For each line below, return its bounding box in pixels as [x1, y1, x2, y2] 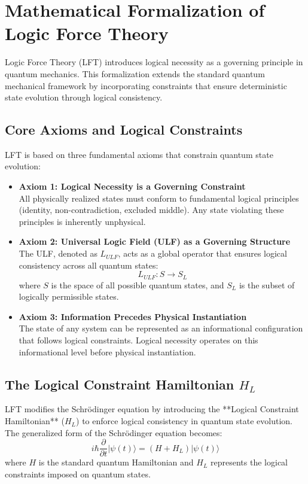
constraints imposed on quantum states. [5, 467, 151, 480]
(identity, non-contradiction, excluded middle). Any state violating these [19, 203, 284, 216]
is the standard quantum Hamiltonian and [38, 456, 194, 468]
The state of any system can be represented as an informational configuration [19, 322, 303, 334]
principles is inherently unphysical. [19, 215, 146, 227]
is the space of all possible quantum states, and [51, 278, 224, 291]
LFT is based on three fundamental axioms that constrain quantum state [5, 148, 273, 160]
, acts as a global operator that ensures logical [118, 247, 287, 260]
